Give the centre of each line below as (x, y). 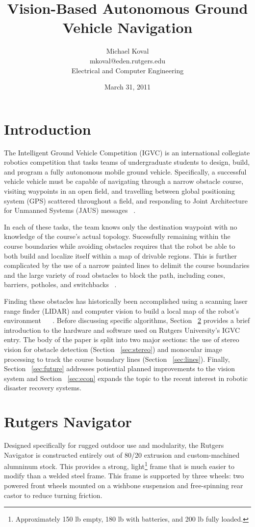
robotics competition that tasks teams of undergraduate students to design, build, (127, 162)
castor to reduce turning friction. (53, 495)
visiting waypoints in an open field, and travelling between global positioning (119, 191)
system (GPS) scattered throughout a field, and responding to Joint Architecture (126, 200)
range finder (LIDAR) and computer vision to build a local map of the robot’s (122, 310)
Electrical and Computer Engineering (127, 70)
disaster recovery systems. (43, 388)
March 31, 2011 (127, 87)
